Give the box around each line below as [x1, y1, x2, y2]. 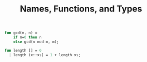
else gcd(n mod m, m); [13, 39, 59, 44]
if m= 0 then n [13, 35, 42, 40]
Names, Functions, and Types [19, 3, 143, 14]
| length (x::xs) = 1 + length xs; [9, 52, 81, 57]
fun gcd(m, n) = [4, 30, 37, 36]
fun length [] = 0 [4, 48, 42, 53]
